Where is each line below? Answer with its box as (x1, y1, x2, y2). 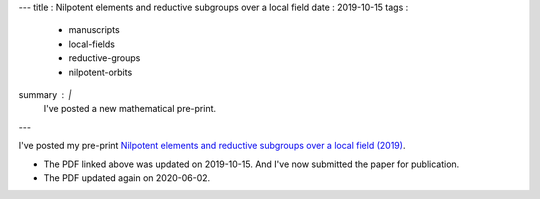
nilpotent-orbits (68, 66, 133, 78)
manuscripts (68, 24, 120, 36)
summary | (18, 88, 72, 100)
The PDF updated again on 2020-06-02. (43, 171, 211, 184)
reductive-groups (68, 52, 141, 64)
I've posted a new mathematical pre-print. (43, 103, 217, 115)
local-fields (68, 38, 115, 50)
